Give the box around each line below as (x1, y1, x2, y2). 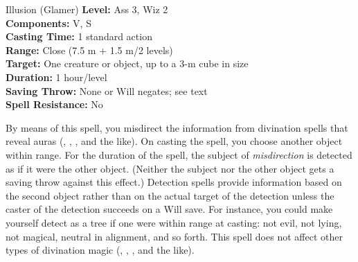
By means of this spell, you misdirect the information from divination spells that (6, 120, 348, 134)
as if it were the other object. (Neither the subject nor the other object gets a (6, 161, 334, 175)
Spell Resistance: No (6, 97, 103, 112)
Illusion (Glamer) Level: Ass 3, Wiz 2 (6, 2, 168, 16)
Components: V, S (6, 15, 91, 30)
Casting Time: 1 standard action (6, 29, 152, 44)
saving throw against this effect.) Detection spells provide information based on (6, 175, 342, 189)
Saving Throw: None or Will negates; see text (6, 83, 208, 98)
